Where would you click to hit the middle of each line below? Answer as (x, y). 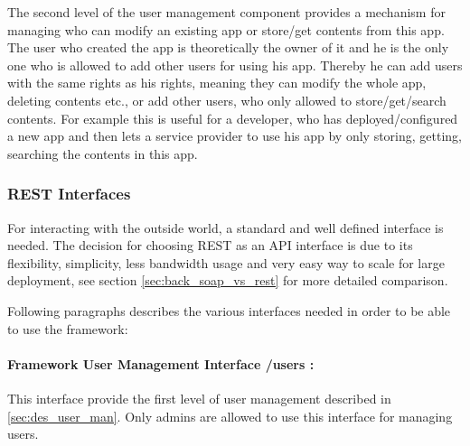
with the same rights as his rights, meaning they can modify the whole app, (217, 83)
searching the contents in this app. (103, 153)
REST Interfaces (69, 194)
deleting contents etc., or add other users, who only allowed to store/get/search (227, 100)
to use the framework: (68, 328)
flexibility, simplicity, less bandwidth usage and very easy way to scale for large (226, 262)
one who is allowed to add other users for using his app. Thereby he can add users (235, 65)
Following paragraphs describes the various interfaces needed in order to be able (229, 310)
